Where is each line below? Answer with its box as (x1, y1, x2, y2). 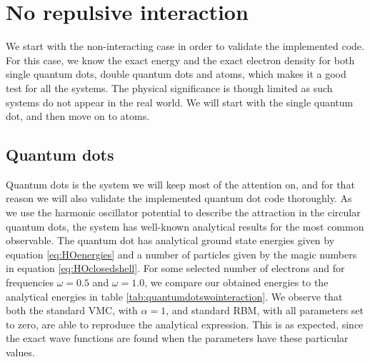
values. (6, 345, 35, 360)
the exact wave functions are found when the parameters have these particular (6, 331, 349, 346)
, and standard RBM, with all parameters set (166, 303, 364, 318)
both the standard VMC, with (6, 303, 138, 318)
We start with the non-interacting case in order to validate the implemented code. (6, 39, 364, 54)
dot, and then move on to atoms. (6, 109, 150, 124)
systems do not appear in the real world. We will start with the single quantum (6, 94, 354, 109)
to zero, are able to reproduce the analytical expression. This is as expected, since (6, 316, 364, 331)
